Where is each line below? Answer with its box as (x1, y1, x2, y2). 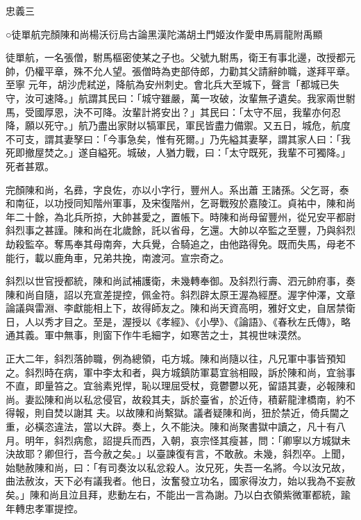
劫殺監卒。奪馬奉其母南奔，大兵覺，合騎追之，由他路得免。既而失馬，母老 (6, 236, 346, 251)
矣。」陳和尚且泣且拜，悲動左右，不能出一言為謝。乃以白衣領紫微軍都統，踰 (6, 487, 351, 501)
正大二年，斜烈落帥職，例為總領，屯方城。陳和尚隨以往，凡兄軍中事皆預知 (6, 351, 346, 366)
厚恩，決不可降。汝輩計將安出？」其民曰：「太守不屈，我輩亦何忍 (44, 104, 341, 119)
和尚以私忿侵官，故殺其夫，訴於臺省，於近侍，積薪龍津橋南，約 (53, 392, 346, 406)
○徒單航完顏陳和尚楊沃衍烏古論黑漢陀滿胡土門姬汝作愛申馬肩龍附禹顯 (6, 26, 323, 41)
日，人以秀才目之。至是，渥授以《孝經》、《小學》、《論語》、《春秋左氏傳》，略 (6, 314, 351, 328)
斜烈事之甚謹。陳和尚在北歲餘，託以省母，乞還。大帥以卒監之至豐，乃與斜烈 (6, 223, 355, 237)
